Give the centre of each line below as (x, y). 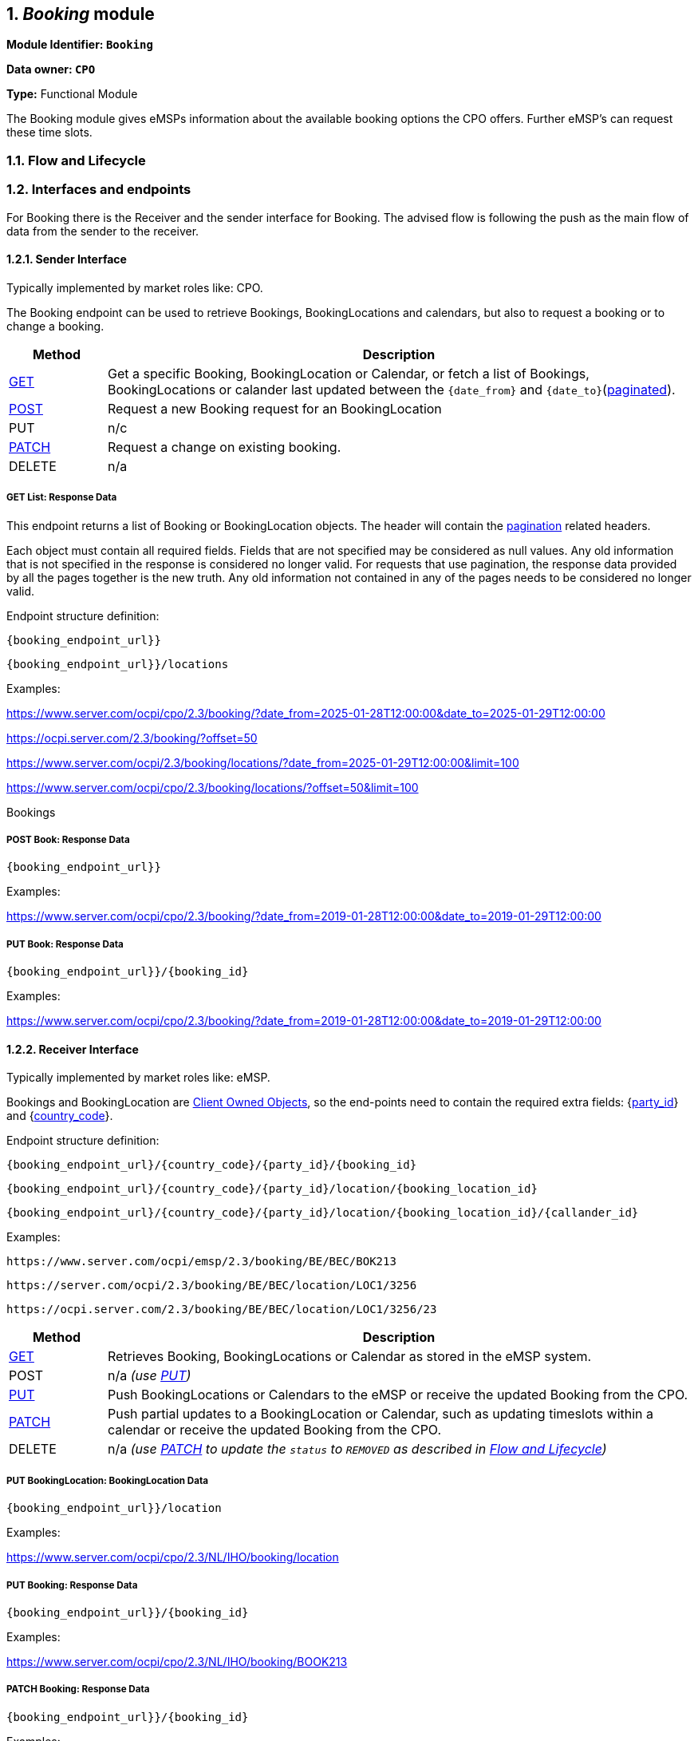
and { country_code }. (60, 1116)
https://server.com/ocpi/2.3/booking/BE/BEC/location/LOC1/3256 (212, 1286)
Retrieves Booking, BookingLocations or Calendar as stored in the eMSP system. (349, 1357)
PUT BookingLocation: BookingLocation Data (108, 1480)
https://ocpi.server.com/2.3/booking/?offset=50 (132, 738)
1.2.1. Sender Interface (67, 259)
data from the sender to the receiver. (103, 231)
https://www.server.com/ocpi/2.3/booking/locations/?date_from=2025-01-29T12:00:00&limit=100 (263, 762)
